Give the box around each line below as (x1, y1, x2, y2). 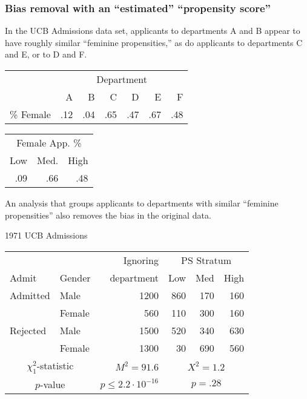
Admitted (10, 288, 50, 302)
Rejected (10, 323, 47, 337)
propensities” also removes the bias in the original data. (5, 208, 211, 221)
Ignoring (123, 252, 159, 267)
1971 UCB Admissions (5, 229, 88, 242)
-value (40, 377, 65, 391)
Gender (59, 270, 91, 285)
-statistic (36, 358, 74, 372)
